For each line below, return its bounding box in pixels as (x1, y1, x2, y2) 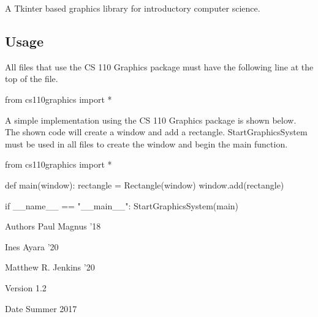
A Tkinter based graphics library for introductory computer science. (5, 2, 260, 14)
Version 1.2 (5, 281, 47, 294)
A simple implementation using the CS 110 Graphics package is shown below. (5, 113, 297, 126)
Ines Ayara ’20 (5, 240, 59, 253)
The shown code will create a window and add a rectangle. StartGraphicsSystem (5, 125, 308, 138)
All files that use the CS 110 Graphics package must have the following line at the (5, 60, 314, 73)
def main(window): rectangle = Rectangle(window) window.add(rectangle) (5, 178, 284, 191)
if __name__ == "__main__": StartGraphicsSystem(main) (5, 199, 239, 212)
